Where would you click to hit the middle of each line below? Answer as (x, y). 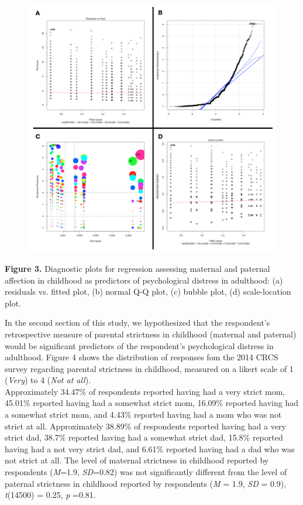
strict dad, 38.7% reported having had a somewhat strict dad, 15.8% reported (144, 437)
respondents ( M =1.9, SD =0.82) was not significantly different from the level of (146, 472)
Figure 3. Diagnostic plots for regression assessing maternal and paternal (137, 268)
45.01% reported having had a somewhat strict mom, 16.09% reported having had (152, 403)
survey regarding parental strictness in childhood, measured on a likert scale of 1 (149, 368)
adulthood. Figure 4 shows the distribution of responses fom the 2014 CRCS (142, 357)
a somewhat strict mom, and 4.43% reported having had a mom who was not (143, 414)
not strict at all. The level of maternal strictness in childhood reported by (137, 460)
